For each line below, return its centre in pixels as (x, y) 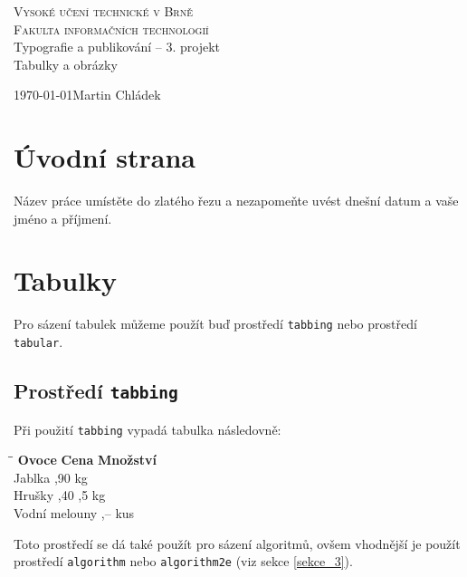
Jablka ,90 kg (51, 477)
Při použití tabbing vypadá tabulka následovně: (148, 429)
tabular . (38, 342)
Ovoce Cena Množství (87, 460)
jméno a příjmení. (63, 218)
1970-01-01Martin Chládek (87, 95)
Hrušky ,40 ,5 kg (60, 495)
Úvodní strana (105, 157)
